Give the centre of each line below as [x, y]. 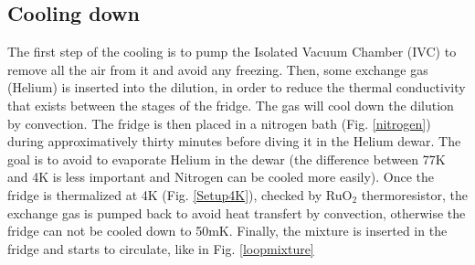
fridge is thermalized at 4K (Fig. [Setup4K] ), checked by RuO [180, 194]
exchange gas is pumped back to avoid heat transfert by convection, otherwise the [237, 212]
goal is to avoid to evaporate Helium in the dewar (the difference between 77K [227, 159]
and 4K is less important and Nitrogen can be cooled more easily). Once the [221, 177]
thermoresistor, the [414, 194]
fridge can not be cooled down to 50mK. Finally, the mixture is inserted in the [227, 231]
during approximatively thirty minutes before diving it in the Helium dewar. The [234, 141]
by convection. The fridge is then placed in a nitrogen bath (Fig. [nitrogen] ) [219, 123]
